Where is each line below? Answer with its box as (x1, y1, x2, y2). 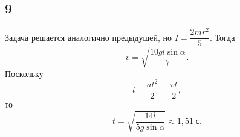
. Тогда (209, 31, 235, 43)
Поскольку (5, 67, 44, 79)
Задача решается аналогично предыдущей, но (5, 31, 172, 43)
